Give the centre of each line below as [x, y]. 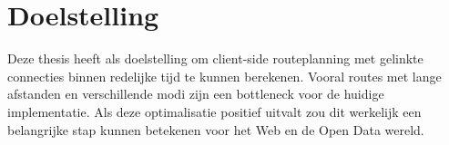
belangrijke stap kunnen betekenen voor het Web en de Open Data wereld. [216, 129]
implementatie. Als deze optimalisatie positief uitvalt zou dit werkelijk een [214, 111]
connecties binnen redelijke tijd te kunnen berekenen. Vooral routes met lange [224, 76]
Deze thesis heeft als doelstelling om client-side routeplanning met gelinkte [215, 58]
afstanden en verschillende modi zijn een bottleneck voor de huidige [196, 94]
